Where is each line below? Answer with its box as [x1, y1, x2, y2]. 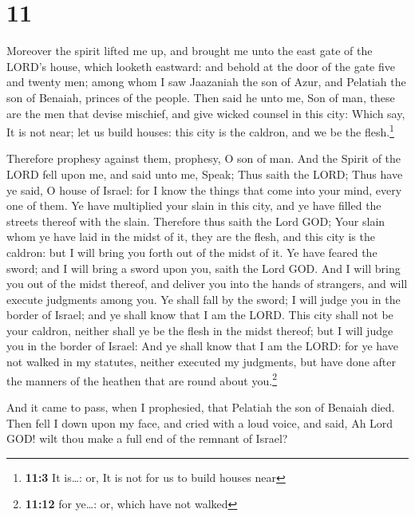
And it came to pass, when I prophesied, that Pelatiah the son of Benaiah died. [6, 398, 395, 415]
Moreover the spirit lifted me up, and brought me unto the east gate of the [6, 42, 373, 59]
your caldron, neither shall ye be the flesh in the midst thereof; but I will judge [6, 322, 393, 338]
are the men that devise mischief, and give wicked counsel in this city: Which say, [6, 105, 405, 121]
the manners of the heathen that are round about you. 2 [6, 369, 277, 389]
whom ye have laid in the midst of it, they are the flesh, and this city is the [6, 228, 375, 245]
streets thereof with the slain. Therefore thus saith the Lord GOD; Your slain [6, 212, 385, 229]
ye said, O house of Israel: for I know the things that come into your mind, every [6, 181, 402, 198]
